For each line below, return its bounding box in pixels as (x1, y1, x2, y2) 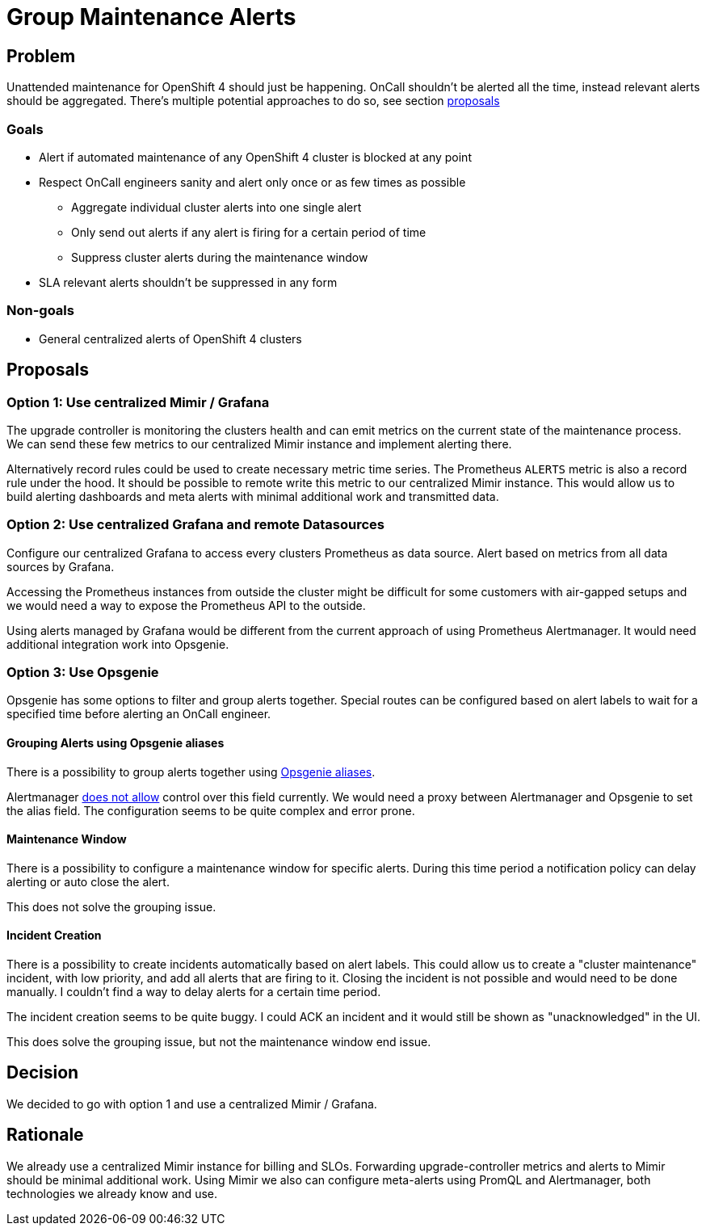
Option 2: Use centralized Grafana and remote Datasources (6, 516, 385, 533)
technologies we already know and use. (6, 1186, 217, 1200)
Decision (6, 1062, 79, 1083)
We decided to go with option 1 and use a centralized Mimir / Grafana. (6, 1096, 377, 1111)
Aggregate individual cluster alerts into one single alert (71, 200, 362, 214)
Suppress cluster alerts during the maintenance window (71, 250, 368, 264)
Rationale (6, 1125, 84, 1146)
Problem (6, 45, 76, 66)
